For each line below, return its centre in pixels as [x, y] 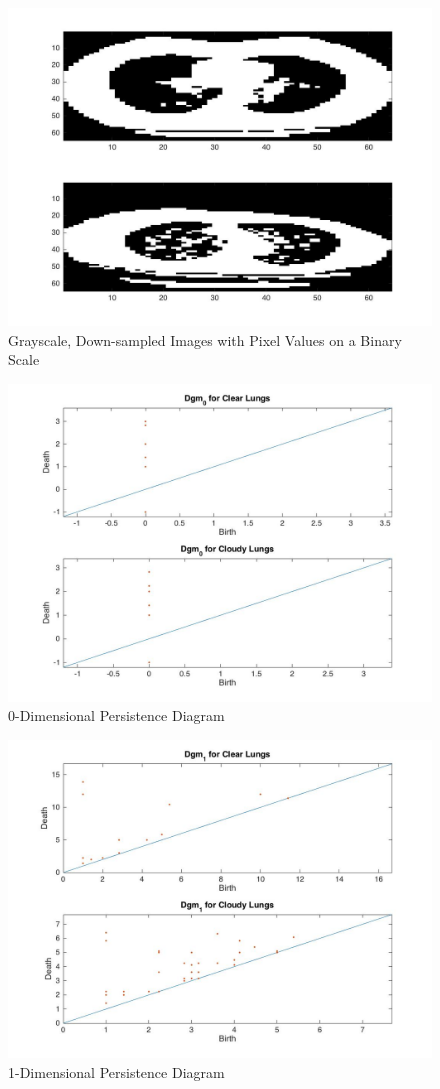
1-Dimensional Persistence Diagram [116, 1071]
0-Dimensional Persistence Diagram [116, 715]
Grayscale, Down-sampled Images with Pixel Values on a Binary [205, 339]
